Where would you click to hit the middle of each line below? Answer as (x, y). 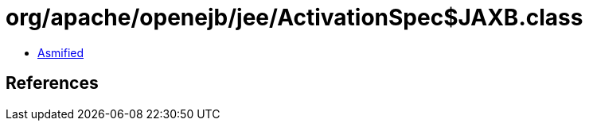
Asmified (61, 52)
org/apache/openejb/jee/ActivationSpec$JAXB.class (294, 17)
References (52, 83)
